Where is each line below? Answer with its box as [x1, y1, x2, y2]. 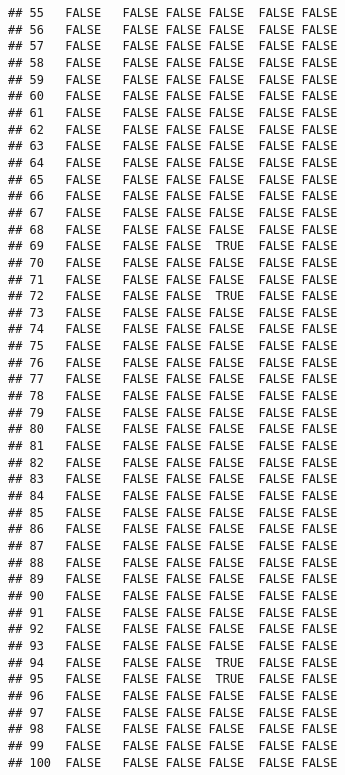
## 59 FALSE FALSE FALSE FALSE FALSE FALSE [8, 72, 338, 87]
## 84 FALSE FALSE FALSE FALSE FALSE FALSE [8, 489, 338, 504]
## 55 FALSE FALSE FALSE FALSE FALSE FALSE [8, 6, 338, 20]
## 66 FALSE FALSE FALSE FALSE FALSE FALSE [8, 189, 338, 204]
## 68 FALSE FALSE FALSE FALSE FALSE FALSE [8, 222, 338, 237]
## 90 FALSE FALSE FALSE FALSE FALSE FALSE [8, 588, 338, 603]
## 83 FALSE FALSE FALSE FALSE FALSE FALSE [8, 472, 338, 487]
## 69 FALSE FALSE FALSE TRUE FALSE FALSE [8, 239, 338, 254]
